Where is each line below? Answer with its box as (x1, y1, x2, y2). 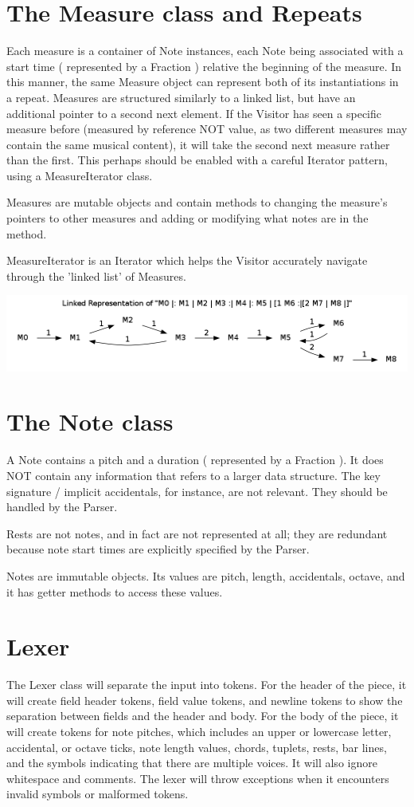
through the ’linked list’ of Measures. (6, 267, 186, 284)
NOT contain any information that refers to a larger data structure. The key (6, 466, 381, 483)
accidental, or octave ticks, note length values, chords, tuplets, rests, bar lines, (6, 738, 387, 755)
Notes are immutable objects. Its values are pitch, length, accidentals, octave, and (6, 567, 405, 584)
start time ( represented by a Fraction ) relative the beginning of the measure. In (6, 57, 402, 74)
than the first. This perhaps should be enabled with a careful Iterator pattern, (6, 152, 388, 168)
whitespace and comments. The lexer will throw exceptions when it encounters (6, 770, 389, 786)
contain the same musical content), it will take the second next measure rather (6, 136, 390, 152)
